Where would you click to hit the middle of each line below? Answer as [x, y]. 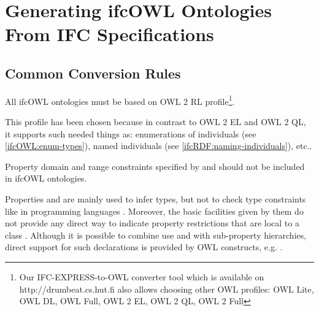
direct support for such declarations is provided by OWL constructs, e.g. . [144, 247]
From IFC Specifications [110, 34]
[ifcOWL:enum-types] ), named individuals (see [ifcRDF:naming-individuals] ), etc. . [159, 146]
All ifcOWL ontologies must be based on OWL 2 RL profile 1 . [120, 100]
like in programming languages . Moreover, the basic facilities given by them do [154, 211]
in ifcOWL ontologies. [46, 178]
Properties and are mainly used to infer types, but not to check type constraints [156, 198]
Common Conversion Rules [93, 73]
